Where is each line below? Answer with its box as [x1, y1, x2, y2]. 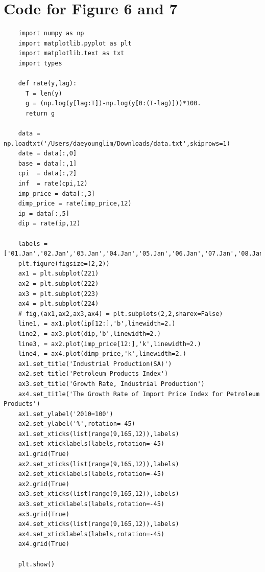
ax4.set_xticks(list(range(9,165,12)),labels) [18, 520, 179, 528]
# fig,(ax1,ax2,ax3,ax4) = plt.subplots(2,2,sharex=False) [18, 310, 223, 317]
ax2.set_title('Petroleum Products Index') [18, 370, 168, 378]
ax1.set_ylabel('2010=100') [18, 410, 113, 418]
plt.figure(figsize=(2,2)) [18, 260, 110, 267]
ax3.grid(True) [18, 510, 69, 518]
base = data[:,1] [18, 159, 77, 167]
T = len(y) [25, 89, 62, 97]
